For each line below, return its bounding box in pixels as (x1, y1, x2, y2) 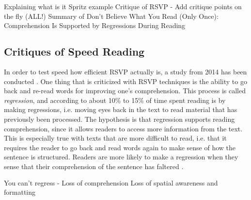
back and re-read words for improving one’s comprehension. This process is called (4, 86, 246, 96)
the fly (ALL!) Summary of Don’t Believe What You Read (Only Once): (4, 11, 219, 21)
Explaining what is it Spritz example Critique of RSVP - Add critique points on (4, 1, 242, 11)
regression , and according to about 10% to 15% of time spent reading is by (4, 95, 226, 105)
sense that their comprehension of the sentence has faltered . (4, 161, 184, 171)
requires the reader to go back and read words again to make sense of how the (4, 142, 236, 152)
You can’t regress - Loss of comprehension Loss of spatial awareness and (4, 177, 218, 187)
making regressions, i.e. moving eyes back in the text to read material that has (4, 104, 237, 114)
